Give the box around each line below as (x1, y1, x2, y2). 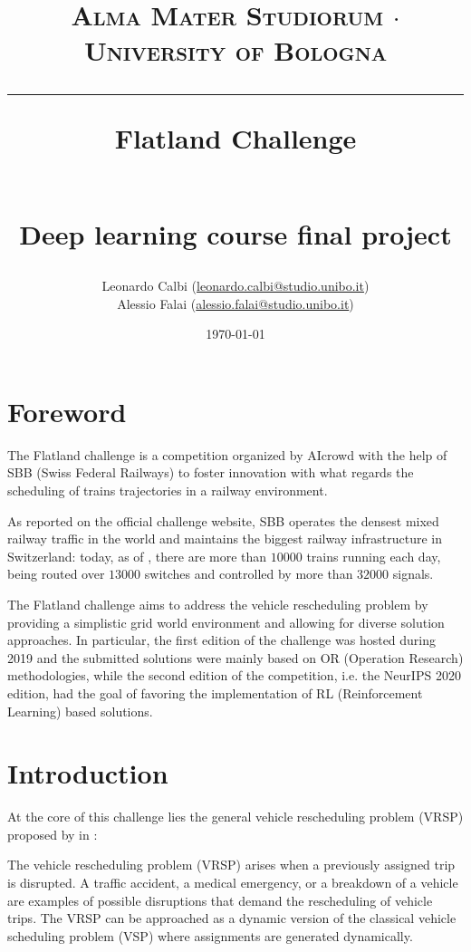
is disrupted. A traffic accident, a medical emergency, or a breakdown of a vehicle (7, 873, 458, 892)
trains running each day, (306, 546, 441, 565)
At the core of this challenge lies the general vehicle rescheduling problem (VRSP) (7, 807, 464, 826)
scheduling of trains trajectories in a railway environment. (7, 481, 328, 500)
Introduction (7, 755, 168, 792)
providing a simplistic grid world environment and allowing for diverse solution (7, 612, 445, 631)
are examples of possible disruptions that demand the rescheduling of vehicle (7, 890, 433, 909)
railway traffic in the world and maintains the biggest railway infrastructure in (7, 529, 443, 548)
